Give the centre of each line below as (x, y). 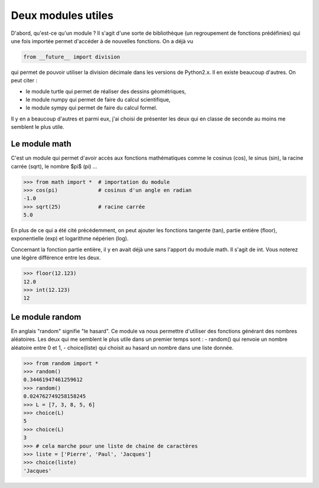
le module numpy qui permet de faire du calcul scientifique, (98, 100)
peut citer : (24, 80)
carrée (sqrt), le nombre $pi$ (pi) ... (54, 166)
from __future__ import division (72, 57)
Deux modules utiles (62, 15)
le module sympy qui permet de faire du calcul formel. (92, 108)
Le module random (46, 317)
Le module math (41, 144)
